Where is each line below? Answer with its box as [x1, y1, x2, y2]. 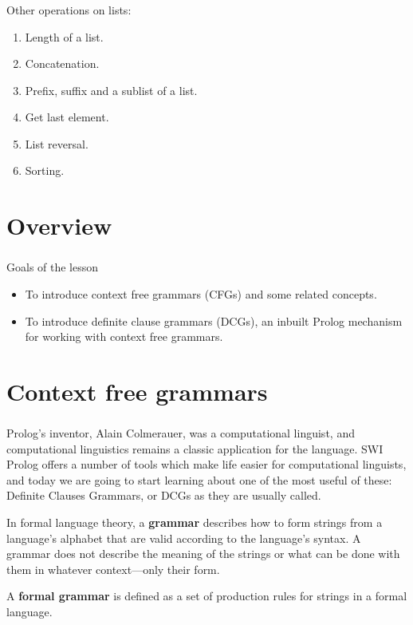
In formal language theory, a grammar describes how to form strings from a [6, 514, 383, 531]
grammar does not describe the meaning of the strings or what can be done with [6, 545, 400, 562]
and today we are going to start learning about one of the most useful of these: [6, 471, 392, 488]
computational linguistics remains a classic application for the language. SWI [6, 440, 383, 457]
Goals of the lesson [6, 259, 99, 275]
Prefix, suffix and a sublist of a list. [25, 81, 198, 98]
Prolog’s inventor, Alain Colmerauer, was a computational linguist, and [6, 425, 355, 441]
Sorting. [25, 162, 65, 179]
